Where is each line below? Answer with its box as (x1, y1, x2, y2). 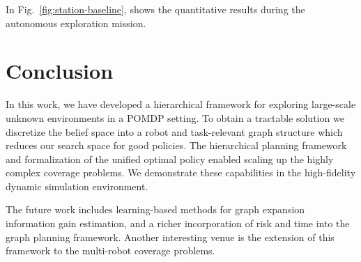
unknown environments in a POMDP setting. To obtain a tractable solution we (6, 110, 344, 125)
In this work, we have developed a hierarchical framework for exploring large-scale (6, 97, 356, 111)
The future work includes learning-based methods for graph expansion (6, 202, 305, 217)
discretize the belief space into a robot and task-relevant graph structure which (6, 124, 343, 139)
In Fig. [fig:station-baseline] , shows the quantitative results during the (6, 2, 305, 16)
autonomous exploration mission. (6, 15, 146, 30)
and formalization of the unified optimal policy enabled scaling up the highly (6, 151, 334, 166)
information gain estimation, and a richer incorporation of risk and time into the (6, 216, 350, 231)
